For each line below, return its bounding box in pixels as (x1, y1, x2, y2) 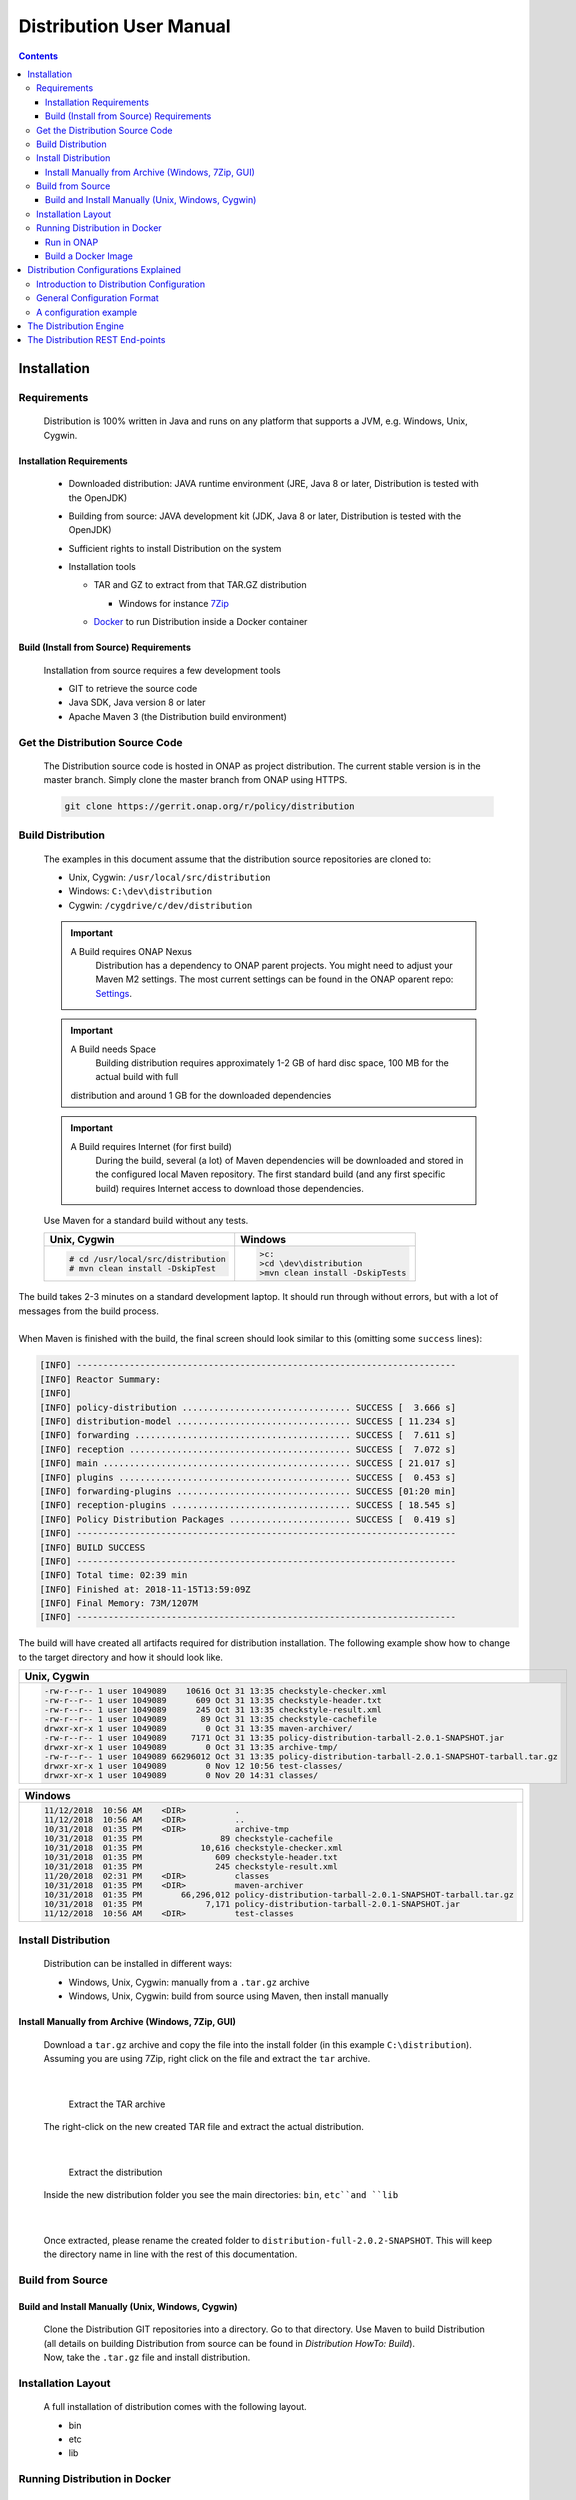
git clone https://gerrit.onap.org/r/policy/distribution (64, 801, 355, 812)
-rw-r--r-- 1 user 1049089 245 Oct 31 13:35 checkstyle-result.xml (43, 1705, 382, 1715)
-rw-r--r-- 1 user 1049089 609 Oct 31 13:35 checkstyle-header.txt (43, 1695, 382, 1706)
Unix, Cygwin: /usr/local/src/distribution (68, 871, 271, 884)
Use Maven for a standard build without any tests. (43, 1215, 249, 1227)
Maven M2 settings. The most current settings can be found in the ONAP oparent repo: (95, 973, 454, 985)
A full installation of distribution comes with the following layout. (43, 2401, 307, 2413)
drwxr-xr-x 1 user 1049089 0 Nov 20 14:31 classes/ (43, 1770, 319, 1781)
